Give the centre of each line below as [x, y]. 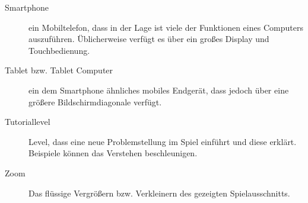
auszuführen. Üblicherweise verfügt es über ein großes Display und [149, 39]
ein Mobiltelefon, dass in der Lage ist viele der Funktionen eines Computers [166, 27]
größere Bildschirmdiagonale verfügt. [95, 101]
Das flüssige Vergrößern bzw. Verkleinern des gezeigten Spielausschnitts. [159, 193]
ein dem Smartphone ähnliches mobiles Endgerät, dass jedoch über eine [159, 90]
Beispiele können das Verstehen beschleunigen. [113, 153]
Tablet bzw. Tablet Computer [59, 70]
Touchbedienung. [59, 50]
